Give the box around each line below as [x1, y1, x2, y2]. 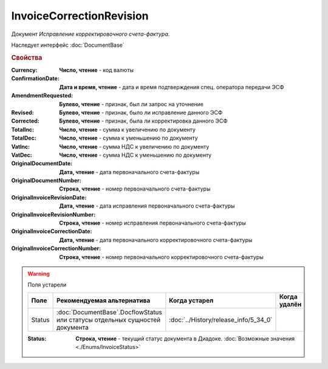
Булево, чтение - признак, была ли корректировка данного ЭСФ [59, 117, 228, 124]
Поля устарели [27, 281, 67, 288]
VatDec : [11, 151, 33, 158]
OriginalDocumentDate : [11, 160, 73, 167]
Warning [27, 270, 50, 277]
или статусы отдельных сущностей [56, 316, 161, 324]
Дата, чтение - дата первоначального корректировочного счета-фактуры [59, 236, 253, 243]
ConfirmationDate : [11, 75, 60, 82]
